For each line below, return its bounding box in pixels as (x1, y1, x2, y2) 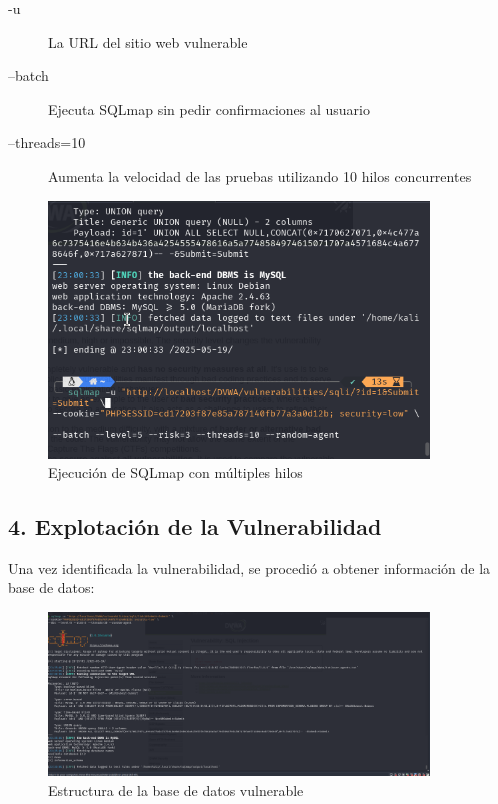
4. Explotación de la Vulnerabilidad (8, 511, 382, 542)
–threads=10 (8, 132, 86, 153)
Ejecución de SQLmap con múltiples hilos (48, 462, 303, 483)
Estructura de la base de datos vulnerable (48, 780, 304, 800)
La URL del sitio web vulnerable (48, 31, 248, 52)
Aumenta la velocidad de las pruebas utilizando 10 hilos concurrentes (48, 165, 472, 186)
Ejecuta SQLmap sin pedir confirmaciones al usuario (48, 98, 370, 119)
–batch (8, 65, 49, 86)
